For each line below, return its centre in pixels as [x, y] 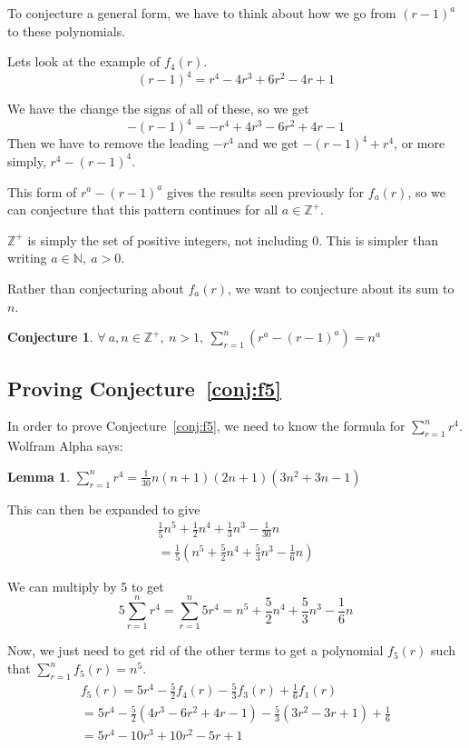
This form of [42, 191]
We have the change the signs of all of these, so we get [158, 109]
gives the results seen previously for [265, 191]
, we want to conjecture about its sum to [341, 288]
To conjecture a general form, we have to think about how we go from [202, 13]
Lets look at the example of [84, 61]
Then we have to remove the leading [108, 143]
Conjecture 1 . [50, 337]
